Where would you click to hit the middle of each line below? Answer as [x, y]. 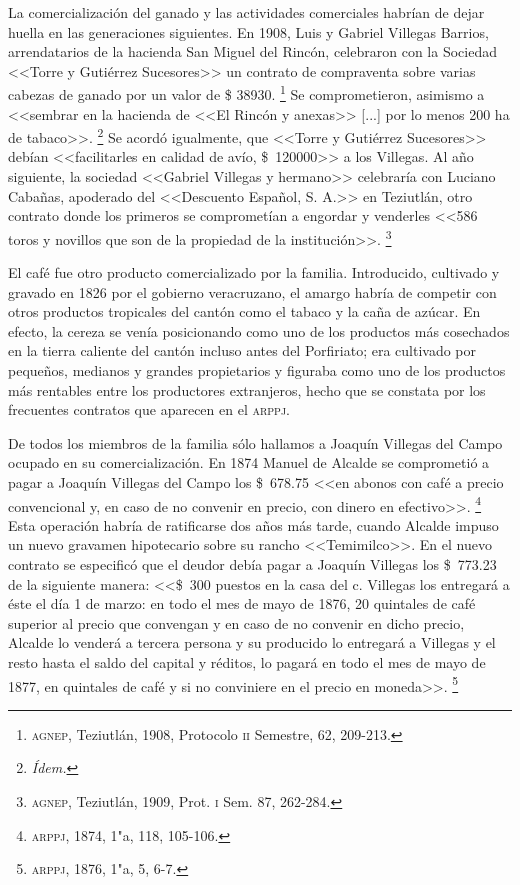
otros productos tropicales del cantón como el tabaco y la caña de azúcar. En [244, 311]
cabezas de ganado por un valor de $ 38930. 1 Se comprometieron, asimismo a [246, 93]
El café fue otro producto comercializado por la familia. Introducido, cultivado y [254, 272]
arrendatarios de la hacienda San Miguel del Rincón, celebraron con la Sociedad [252, 51]
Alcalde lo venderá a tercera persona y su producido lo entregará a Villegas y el [252, 642]
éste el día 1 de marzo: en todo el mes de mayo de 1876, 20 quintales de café [242, 603]
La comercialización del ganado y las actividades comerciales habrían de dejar [246, 12]
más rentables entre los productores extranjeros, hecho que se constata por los [247, 389]
